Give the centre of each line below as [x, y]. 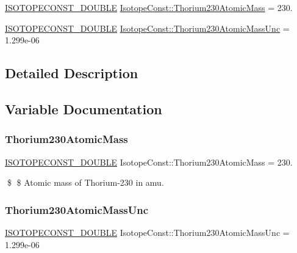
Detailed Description [72, 73]
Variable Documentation [84, 108]
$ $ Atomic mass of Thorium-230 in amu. [85, 182]
